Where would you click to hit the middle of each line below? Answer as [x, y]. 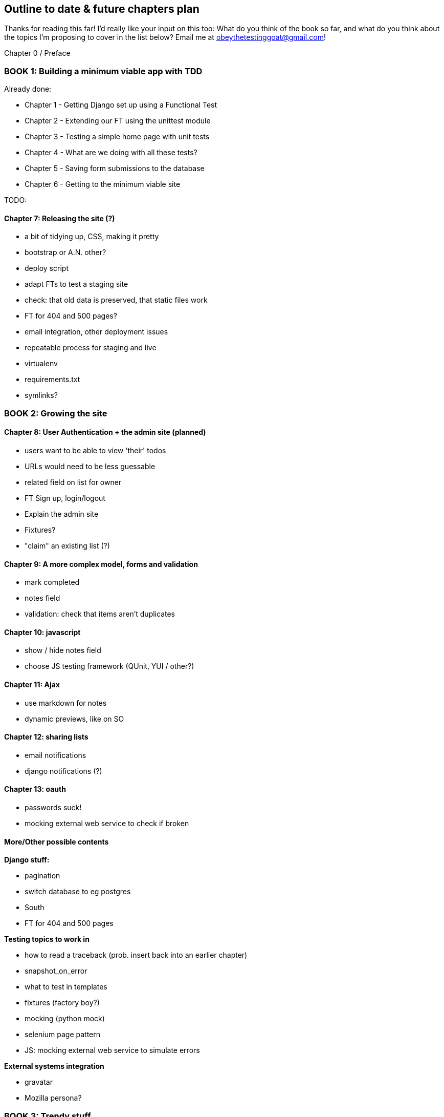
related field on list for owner [73, 482]
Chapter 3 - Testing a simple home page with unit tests [117, 137]
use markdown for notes [66, 703]
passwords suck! [53, 808]
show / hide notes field [63, 650]
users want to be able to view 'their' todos [95, 450]
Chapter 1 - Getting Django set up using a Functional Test [121, 105]
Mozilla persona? [53, 1098]
